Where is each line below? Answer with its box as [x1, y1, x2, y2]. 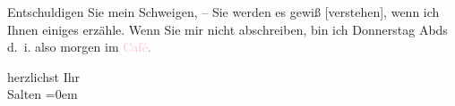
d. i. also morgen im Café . [7, 37, 151, 56]
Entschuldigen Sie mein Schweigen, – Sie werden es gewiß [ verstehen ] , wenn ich [7, 3, 440, 20]
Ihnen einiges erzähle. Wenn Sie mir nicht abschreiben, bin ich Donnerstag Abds [7, 20, 448, 38]
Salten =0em [7, 85, 78, 103]
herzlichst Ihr [7, 67, 81, 86]
